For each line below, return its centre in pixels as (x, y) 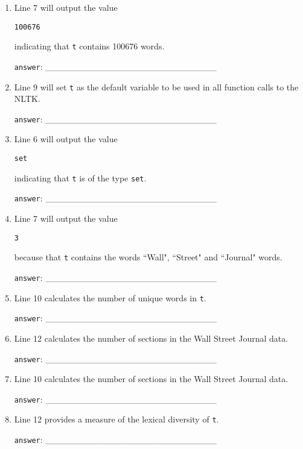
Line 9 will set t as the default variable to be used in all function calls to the (156, 86)
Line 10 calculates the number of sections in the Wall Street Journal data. (151, 379)
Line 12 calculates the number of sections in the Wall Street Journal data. (151, 338)
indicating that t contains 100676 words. (89, 46)
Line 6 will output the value (66, 139)
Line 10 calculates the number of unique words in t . (110, 297)
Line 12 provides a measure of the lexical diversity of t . (116, 419)
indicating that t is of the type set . (80, 177)
